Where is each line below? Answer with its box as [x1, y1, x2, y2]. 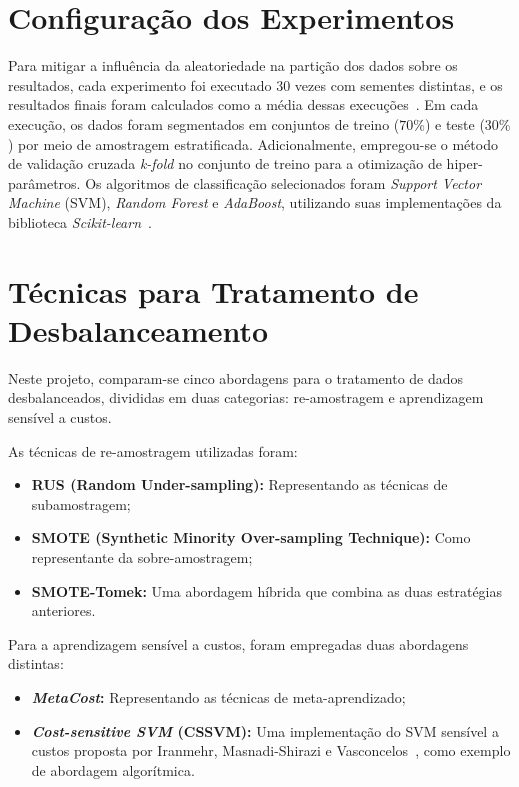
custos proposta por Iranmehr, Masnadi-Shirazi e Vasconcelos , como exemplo [31, 740, 511, 761]
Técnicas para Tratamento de [8, 270, 419, 311]
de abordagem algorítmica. [31, 759, 195, 780]
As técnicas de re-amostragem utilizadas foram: [8, 440, 298, 461]
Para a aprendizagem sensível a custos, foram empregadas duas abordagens [8, 633, 469, 654]
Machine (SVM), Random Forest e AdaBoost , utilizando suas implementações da [8, 192, 502, 213]
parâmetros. [8, 172, 81, 193]
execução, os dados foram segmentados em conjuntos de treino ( [8, 113, 400, 134]
